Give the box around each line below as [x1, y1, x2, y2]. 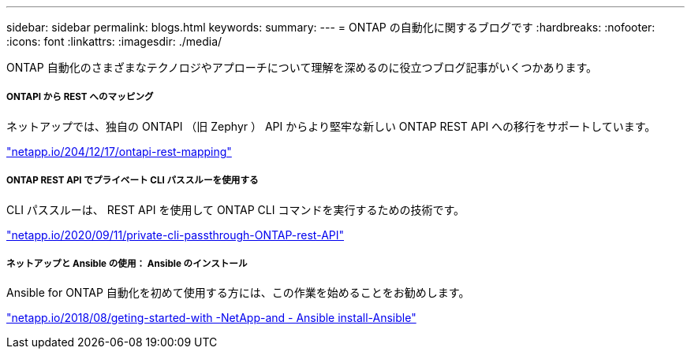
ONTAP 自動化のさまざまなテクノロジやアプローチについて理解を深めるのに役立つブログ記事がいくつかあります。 [6, 61, 597, 74]
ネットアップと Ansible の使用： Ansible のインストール [6, 257, 248, 269]
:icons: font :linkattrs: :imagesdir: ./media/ [6, 35, 222, 48]
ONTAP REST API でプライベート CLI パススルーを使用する [6, 175, 259, 187]
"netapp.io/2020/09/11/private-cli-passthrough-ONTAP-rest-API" [6, 227, 345, 242]
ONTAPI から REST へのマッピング [6, 91, 154, 103]
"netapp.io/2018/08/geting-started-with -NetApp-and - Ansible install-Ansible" [6, 311, 416, 325]
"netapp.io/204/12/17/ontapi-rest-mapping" [6, 144, 232, 158]
